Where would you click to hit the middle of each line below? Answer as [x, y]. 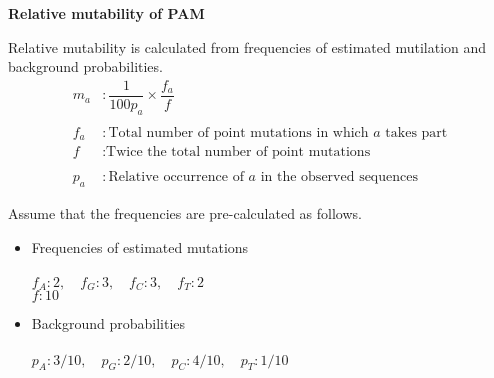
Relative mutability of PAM [106, 13]
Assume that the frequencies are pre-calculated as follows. [185, 213]
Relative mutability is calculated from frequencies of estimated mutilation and [247, 46]
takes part [416, 132]
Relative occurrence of [176, 177]
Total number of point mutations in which [238, 132]
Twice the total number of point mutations [238, 152]
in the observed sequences [339, 177]
